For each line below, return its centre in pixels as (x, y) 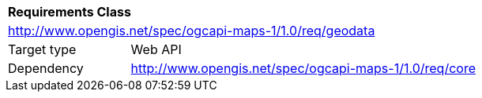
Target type (42, 49)
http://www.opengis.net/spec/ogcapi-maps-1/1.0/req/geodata (192, 31)
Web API (156, 49)
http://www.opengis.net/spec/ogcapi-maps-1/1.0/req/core (303, 68)
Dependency (46, 68)
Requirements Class (70, 12)
